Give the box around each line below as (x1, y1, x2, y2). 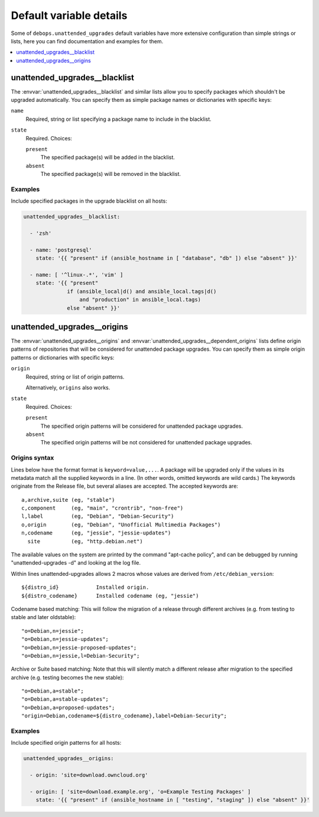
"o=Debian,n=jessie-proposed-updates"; (21, 644, 137, 651)
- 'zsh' (30, 230, 52, 237)
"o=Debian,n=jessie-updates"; (21, 636, 109, 643)
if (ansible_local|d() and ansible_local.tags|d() (67, 288, 217, 294)
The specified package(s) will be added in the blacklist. (40, 154, 175, 161)
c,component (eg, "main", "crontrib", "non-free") (21, 505, 184, 512)
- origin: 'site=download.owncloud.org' (30, 772, 148, 778)
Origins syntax (11, 454, 54, 462)
